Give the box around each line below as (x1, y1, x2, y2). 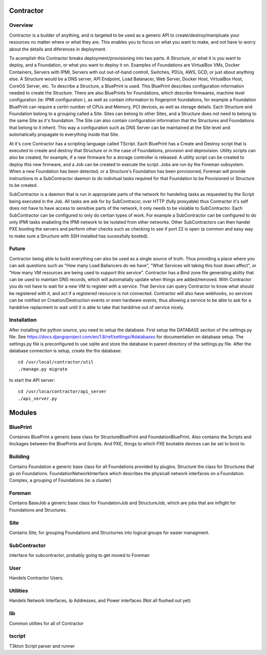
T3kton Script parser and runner (9, 643, 75, 649)
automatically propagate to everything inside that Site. (9, 131, 120, 137)
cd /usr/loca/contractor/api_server (18, 389, 107, 394)
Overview (9, 22, 33, 29)
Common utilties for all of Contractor (9, 620, 84, 626)
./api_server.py (18, 396, 57, 401)
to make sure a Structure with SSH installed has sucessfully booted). (9, 233, 149, 239)
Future (9, 245, 26, 252)
